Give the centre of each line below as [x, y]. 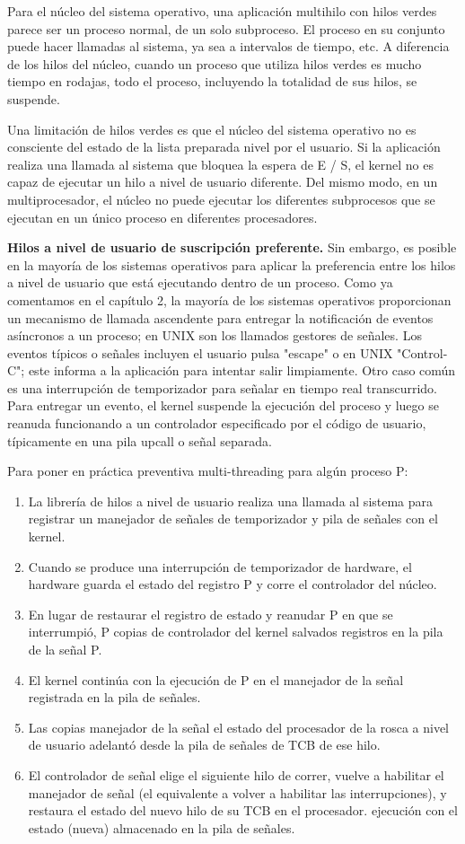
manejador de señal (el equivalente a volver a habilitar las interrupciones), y [237, 792]
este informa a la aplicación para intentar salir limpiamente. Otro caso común [242, 370]
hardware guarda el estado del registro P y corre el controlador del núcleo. [232, 584]
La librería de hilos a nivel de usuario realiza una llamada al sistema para [231, 501]
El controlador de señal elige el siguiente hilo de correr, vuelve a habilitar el [236, 774]
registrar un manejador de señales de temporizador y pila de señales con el [233, 519]
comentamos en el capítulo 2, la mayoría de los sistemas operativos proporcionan [229, 299]
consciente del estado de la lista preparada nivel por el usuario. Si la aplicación [224, 147]
